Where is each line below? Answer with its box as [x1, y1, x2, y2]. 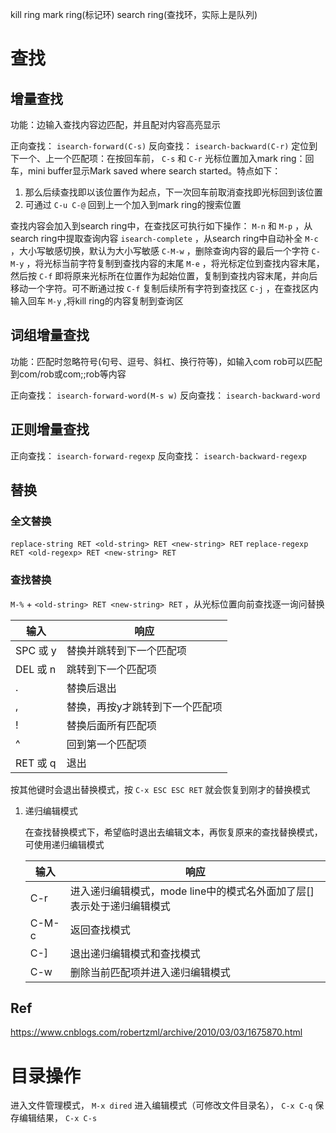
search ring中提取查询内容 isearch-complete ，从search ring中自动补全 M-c [10, 233, 319, 244]
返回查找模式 [69, 923, 131, 937]
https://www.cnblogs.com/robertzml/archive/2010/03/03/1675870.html [10, 1026, 303, 1038]
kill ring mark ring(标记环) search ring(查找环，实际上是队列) [10, 9, 258, 20]
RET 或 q [15, 756, 57, 770]
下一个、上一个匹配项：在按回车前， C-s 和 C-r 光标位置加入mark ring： [10, 153, 306, 164]
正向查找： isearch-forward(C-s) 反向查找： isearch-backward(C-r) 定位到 [10, 140, 318, 152]
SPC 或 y [15, 643, 57, 657]
